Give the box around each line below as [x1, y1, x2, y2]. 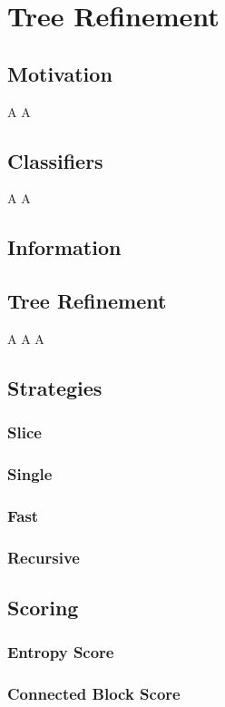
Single [7, 463, 53, 486]
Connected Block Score [7, 682, 181, 705]
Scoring [7, 594, 79, 622]
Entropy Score [7, 641, 114, 663]
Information [7, 233, 122, 261]
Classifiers [7, 146, 103, 174]
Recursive [7, 545, 80, 568]
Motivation [7, 59, 112, 87]
